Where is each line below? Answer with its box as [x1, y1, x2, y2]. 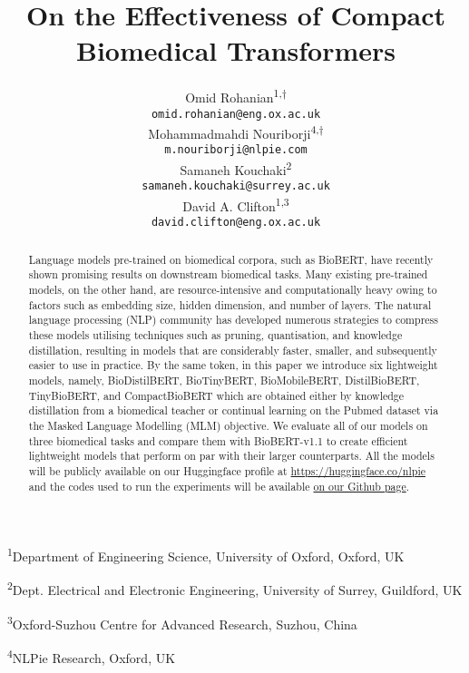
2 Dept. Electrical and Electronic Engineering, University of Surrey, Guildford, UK [7, 578, 463, 600]
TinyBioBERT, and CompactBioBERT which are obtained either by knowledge [28, 387, 405, 403]
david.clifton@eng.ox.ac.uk [151, 216, 321, 229]
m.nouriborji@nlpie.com [164, 143, 308, 157]
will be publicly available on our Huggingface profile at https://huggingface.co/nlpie [28, 463, 425, 478]
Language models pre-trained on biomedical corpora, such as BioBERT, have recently [28, 251, 434, 267]
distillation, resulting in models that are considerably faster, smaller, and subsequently [28, 342, 437, 357]
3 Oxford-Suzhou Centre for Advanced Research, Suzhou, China [7, 611, 357, 633]
